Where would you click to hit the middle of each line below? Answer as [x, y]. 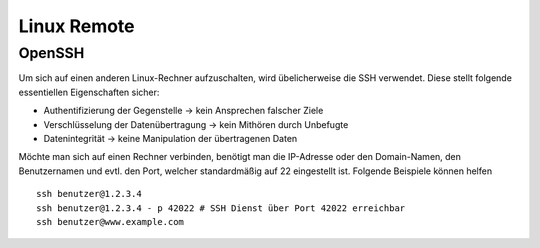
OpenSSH [51, 53]
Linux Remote [76, 26]
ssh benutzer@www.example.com [110, 221]
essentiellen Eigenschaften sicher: [89, 92]
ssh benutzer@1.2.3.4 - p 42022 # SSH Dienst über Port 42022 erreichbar [221, 208]
